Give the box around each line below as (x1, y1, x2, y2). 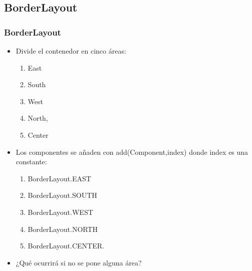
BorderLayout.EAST (28, 173, 91, 183)
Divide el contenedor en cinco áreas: (16, 46, 126, 56)
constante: (16, 156, 47, 167)
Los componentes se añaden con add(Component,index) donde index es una (16, 146, 248, 157)
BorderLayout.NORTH (28, 223, 98, 234)
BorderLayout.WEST (28, 206, 93, 217)
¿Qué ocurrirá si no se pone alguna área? (16, 257, 142, 267)
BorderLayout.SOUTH (28, 190, 97, 200)
